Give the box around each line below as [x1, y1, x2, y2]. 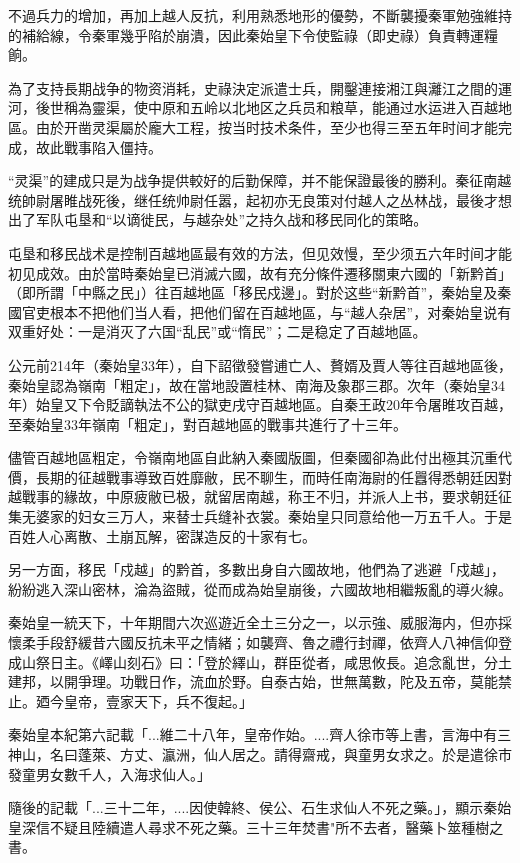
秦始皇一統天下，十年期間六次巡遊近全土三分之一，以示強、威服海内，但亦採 [8, 612, 512, 633]
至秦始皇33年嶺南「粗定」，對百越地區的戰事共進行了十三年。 [8, 413, 407, 434]
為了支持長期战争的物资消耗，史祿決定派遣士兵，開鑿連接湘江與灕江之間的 [8, 77, 498, 98]
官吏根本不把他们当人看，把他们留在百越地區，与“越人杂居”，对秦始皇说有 [21, 301, 512, 322]
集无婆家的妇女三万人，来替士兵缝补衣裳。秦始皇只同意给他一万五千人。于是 [8, 506, 512, 527]
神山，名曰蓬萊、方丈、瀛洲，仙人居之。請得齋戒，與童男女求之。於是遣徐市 [8, 744, 512, 764]
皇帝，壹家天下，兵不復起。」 [63, 690, 253, 711]
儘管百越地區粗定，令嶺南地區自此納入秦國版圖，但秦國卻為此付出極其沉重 [8, 447, 498, 468]
